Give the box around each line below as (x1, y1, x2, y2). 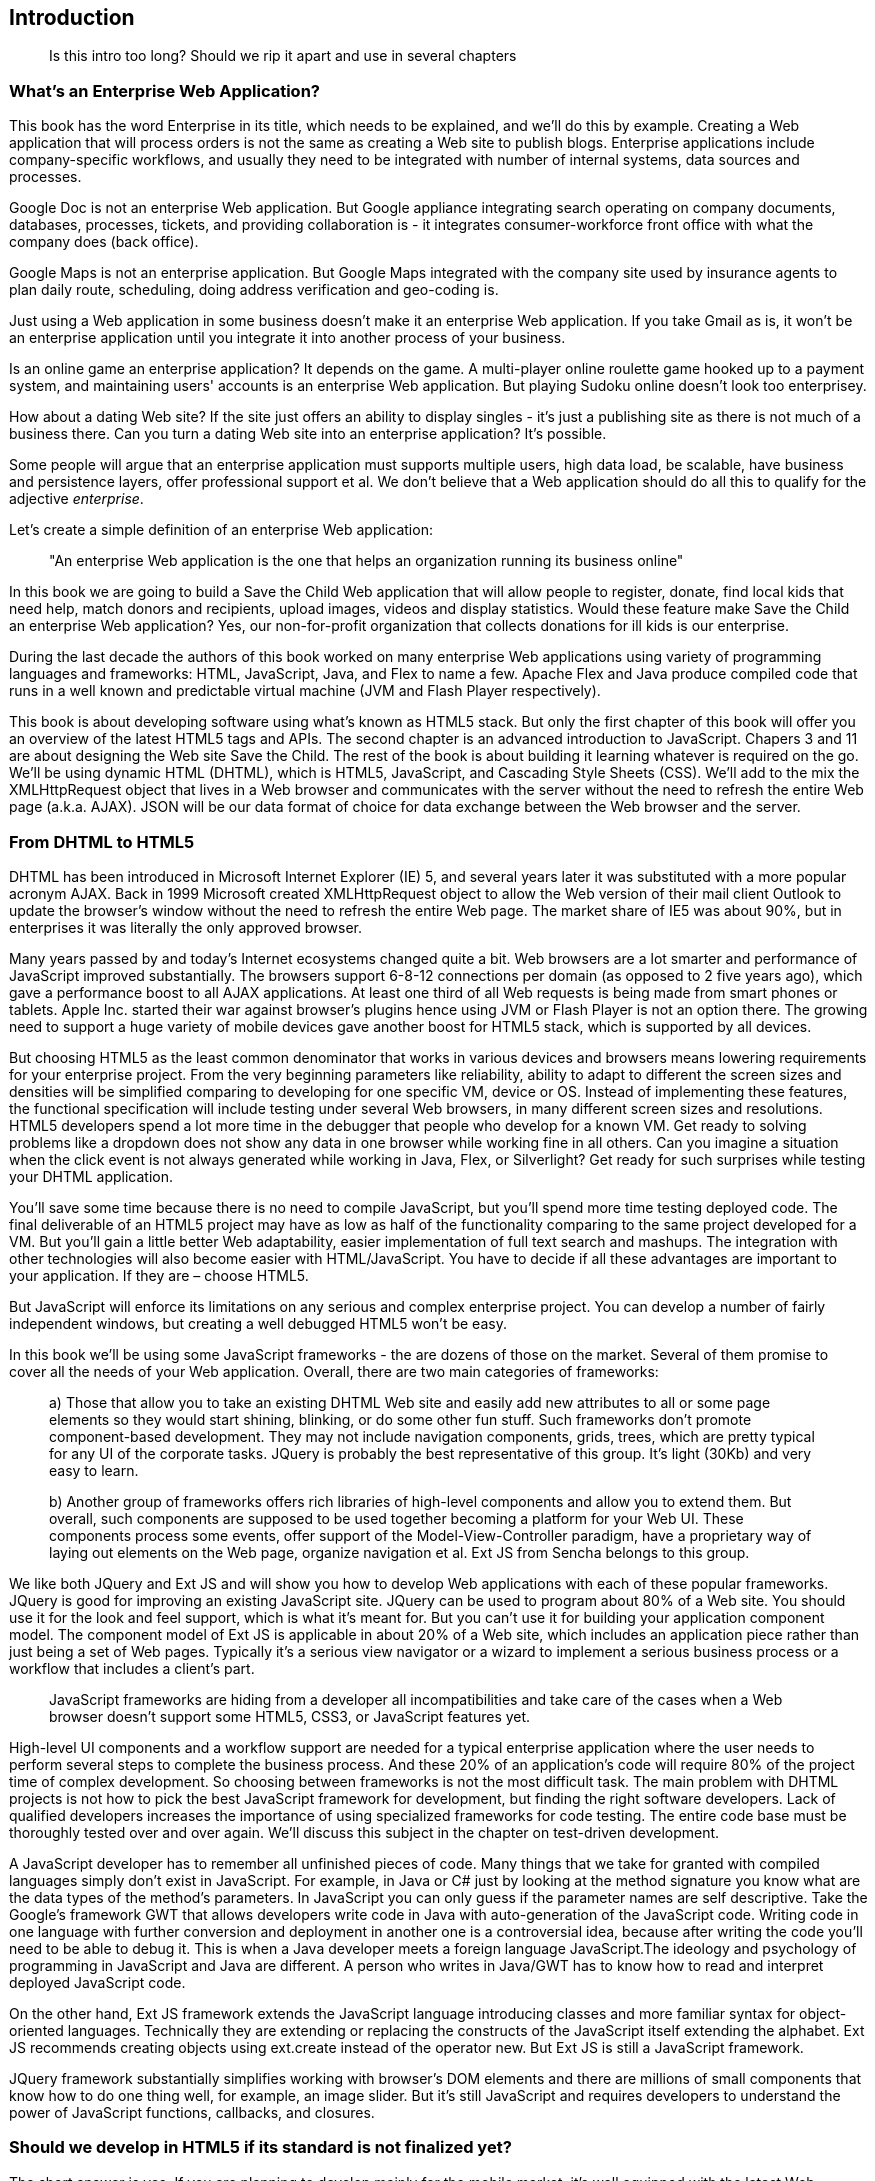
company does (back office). (9, 233, 199, 251)
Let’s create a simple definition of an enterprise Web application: (9, 521, 433, 539)
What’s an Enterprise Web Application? (9, 80, 320, 101)
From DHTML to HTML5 (9, 831, 195, 852)
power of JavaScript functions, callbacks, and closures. (9, 2103, 375, 2121)
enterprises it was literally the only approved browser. (9, 918, 363, 936)
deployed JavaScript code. (9, 1973, 186, 1991)
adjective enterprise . (9, 490, 144, 508)
